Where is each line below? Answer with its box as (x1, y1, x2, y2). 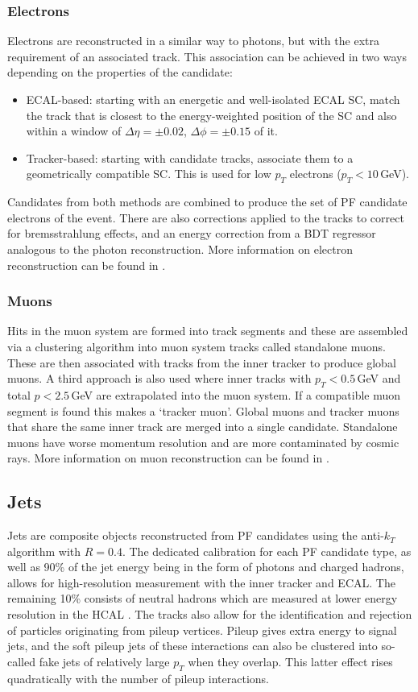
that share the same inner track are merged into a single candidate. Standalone (7, 418, 398, 435)
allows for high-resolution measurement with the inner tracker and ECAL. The (7, 574, 395, 590)
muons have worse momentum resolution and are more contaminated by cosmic (7, 433, 399, 450)
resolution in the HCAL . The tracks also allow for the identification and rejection (7, 606, 412, 623)
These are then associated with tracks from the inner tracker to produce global (7, 354, 396, 371)
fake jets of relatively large (39, 653, 170, 669)
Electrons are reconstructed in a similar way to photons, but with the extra (7, 32, 379, 49)
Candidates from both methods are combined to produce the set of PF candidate (7, 193, 408, 210)
